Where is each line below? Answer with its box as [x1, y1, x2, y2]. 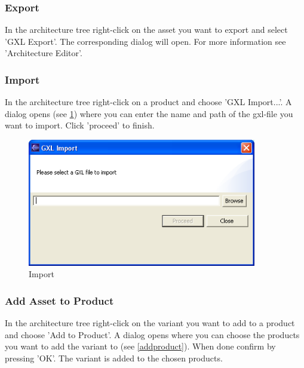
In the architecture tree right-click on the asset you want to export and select [5, 23, 288, 36]
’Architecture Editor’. [5, 47, 82, 59]
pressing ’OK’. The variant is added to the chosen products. [5, 351, 223, 364]
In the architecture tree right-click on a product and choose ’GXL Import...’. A [5, 96, 292, 108]
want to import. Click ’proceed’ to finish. [5, 119, 155, 131]
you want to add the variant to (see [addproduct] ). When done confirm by [5, 340, 276, 352]
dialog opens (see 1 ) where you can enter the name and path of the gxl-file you [5, 107, 293, 119]
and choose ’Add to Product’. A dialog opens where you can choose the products [5, 328, 300, 341]
